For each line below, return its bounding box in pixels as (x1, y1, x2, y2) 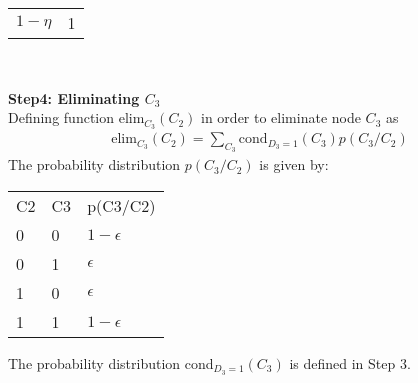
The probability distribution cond (8, 352, 214, 373)
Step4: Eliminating (8, 87, 140, 108)
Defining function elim (8, 107, 145, 128)
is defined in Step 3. (289, 352, 411, 373)
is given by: (259, 154, 329, 175)
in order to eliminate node (201, 107, 361, 128)
